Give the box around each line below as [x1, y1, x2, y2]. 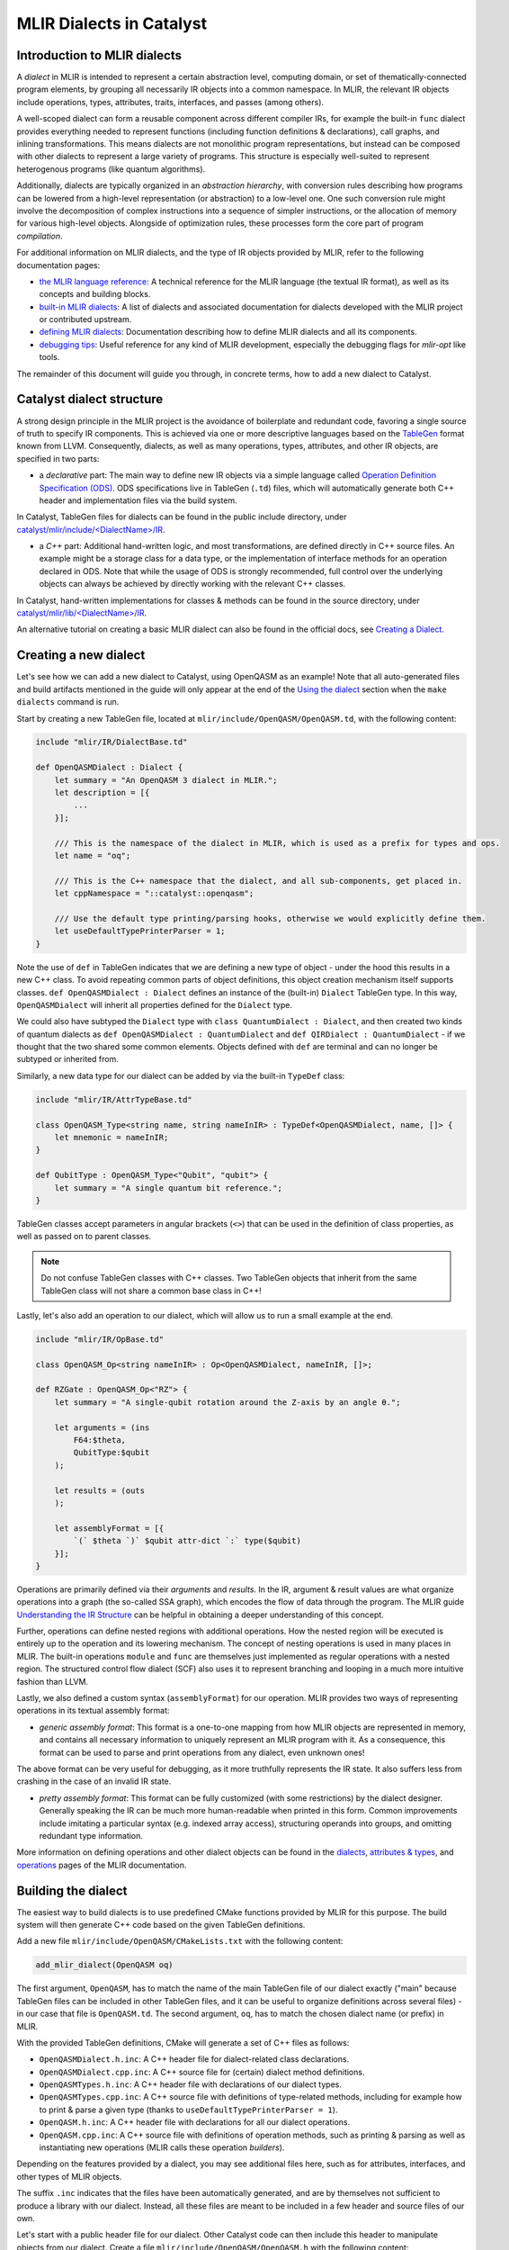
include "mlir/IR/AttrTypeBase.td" [35, 1094, 192, 1104]
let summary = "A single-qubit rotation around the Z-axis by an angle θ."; [54, 1397, 401, 1408]
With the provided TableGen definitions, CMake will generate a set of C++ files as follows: [16, 2037, 350, 2047]
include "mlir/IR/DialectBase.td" [35, 737, 188, 747]
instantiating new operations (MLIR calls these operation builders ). [39, 2142, 285, 2153]
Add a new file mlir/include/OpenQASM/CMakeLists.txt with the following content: [16, 1936, 344, 1947]
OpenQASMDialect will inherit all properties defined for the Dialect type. [16, 999, 292, 1010]
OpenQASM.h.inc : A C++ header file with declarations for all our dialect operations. [39, 2117, 351, 2128]
